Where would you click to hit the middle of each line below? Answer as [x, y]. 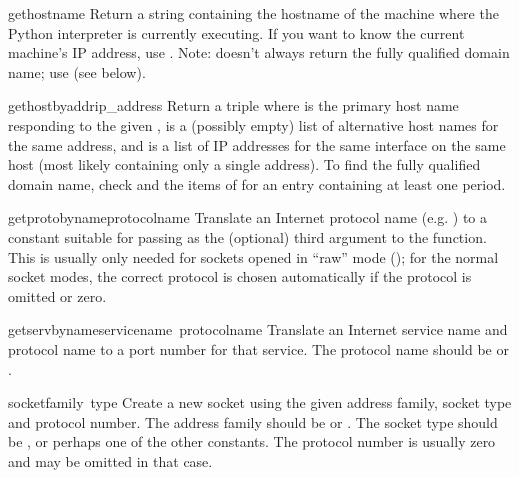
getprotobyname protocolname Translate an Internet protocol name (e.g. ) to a [248, 217]
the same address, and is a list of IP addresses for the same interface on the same [257, 144]
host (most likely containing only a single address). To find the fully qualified [244, 164]
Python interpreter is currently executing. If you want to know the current [236, 32]
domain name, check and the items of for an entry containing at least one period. [257, 183]
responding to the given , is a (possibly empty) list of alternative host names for [253, 124]
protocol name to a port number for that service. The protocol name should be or [258, 348]
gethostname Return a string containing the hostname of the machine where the [253, 13]
